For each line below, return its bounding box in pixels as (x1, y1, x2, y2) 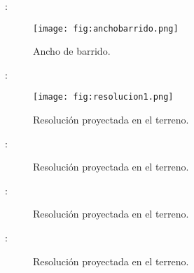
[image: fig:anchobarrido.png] (33, 23, 179, 34)
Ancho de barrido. (33, 44, 111, 58)
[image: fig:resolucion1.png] (33, 92, 174, 102)
